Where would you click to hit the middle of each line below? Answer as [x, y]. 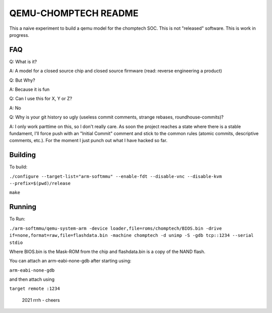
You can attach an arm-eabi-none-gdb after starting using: [70, 261]
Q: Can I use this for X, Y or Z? [41, 99]
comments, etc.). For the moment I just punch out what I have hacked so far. [88, 141]
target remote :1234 [35, 289]
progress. [19, 35]
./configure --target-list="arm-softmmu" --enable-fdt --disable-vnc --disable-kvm [116, 176]
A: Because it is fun [29, 89]
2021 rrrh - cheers [41, 300]
